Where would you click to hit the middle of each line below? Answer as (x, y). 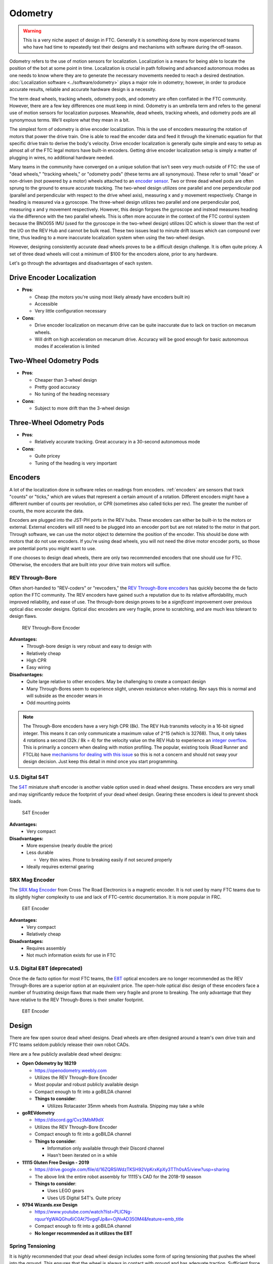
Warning (32, 31)
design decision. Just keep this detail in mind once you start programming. (101, 761)
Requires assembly (46, 949)
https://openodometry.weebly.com (71, 1070)
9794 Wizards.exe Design (50, 1205)
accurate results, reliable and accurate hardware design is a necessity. (83, 89)
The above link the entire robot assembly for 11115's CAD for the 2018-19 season (118, 1177)
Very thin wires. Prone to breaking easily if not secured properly (106, 860)
